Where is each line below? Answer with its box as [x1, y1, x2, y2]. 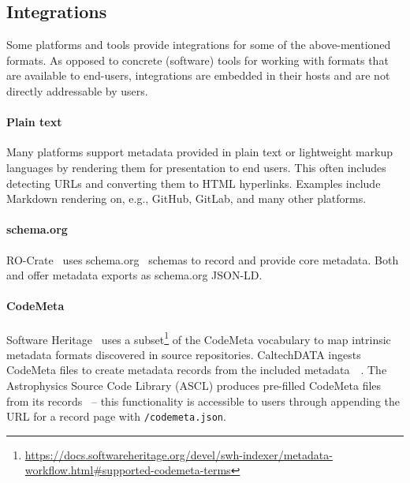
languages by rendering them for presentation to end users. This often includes [6, 159, 386, 175]
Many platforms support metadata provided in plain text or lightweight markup [6, 144, 393, 160]
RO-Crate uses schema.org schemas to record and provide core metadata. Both [6, 251, 399, 268]
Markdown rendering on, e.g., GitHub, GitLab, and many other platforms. [6, 190, 367, 207]
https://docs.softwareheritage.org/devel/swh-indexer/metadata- [24, 446, 333, 462]
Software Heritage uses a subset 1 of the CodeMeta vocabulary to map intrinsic [6, 328, 391, 347]
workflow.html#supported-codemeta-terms [24, 462, 231, 478]
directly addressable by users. [6, 82, 148, 99]
